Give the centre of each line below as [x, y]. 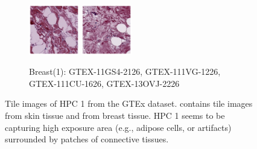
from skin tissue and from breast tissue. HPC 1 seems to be [115, 115]
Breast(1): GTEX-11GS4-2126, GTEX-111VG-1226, [125, 71]
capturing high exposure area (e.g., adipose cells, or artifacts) [118, 127]
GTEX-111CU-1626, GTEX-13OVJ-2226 [104, 83]
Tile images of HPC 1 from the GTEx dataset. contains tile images [129, 103]
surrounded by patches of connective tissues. [87, 139]
